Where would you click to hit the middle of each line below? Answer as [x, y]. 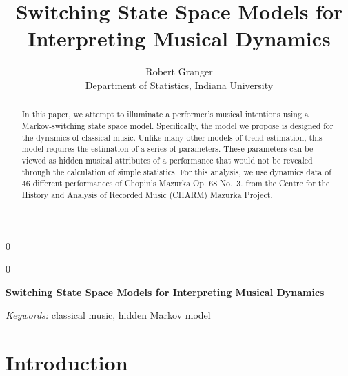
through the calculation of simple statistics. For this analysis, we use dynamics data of [176, 171]
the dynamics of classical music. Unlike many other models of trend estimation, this [172, 137]
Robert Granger [179, 71]
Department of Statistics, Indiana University [179, 85]
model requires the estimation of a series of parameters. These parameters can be [167, 149]
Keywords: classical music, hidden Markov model [108, 315]
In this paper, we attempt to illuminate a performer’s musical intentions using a [165, 114]
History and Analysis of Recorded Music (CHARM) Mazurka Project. [147, 194]
